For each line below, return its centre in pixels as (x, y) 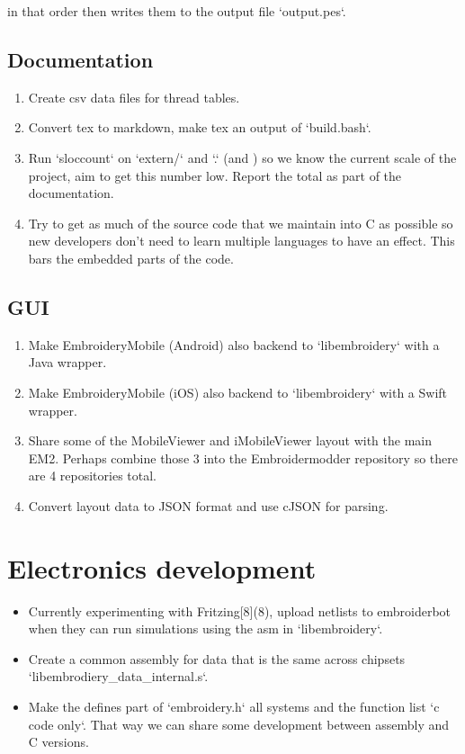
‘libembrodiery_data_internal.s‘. (118, 676)
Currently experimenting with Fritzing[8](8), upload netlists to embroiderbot (240, 610)
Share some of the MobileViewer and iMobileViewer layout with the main (230, 440)
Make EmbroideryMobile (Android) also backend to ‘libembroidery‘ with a (234, 344)
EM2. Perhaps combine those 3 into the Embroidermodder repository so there (243, 458)
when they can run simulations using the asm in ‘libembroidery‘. (206, 628)
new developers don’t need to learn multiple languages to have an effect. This (241, 241)
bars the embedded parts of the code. (131, 258)
